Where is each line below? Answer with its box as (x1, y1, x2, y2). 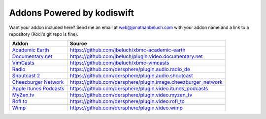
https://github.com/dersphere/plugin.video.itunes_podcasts (69, 85, 208, 92)
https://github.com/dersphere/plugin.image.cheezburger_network (69, 79, 223, 86)
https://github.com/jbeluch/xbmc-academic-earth (69, 47, 186, 53)
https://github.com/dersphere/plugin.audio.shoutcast (69, 72, 193, 79)
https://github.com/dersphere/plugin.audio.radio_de (69, 66, 191, 73)
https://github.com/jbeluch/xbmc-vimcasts (69, 59, 169, 66)
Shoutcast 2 (12, 72, 40, 79)
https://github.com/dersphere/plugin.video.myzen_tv (69, 92, 193, 98)
